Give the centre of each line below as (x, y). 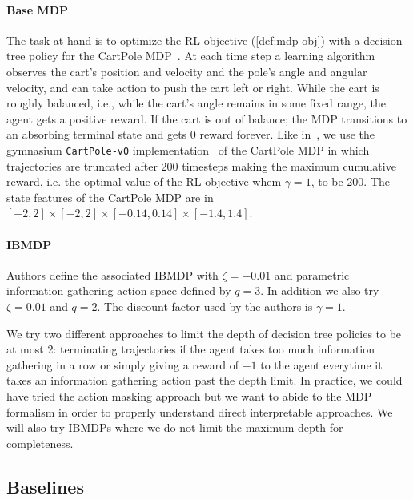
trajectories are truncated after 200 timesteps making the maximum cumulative (201, 165)
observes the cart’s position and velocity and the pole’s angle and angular (187, 71)
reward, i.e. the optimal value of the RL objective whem (144, 181)
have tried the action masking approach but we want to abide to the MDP (189, 395)
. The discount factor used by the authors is (205, 306)
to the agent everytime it (321, 364)
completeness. (40, 443)
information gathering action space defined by (119, 290)
